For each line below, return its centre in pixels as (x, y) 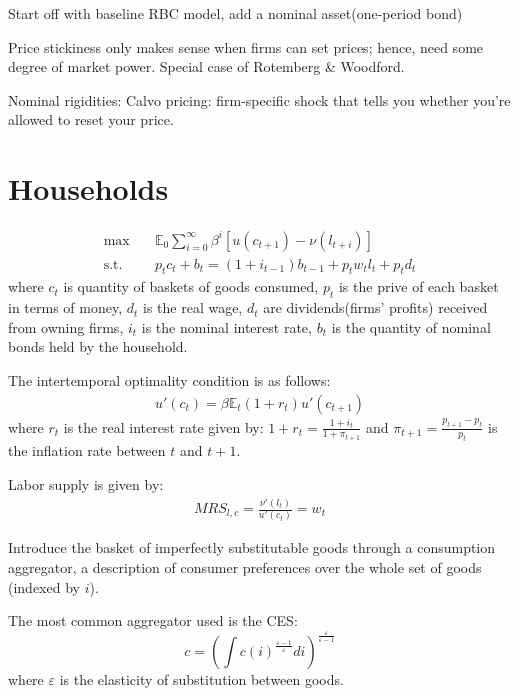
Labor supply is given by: (86, 484)
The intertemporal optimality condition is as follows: (169, 380)
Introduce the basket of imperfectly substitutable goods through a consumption (252, 547)
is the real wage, (193, 307)
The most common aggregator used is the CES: (153, 620)
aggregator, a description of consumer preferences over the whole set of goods (245, 567)
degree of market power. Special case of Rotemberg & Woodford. (206, 66)
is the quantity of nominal (411, 326)
